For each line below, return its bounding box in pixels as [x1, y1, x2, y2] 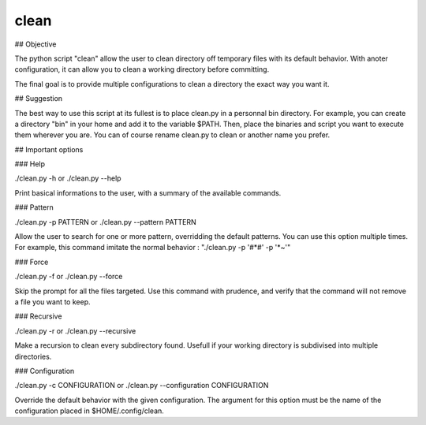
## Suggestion [14, 94, 63, 103]
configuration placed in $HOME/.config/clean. [14, 406, 165, 416]
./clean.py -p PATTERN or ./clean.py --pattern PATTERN [14, 217, 196, 226]
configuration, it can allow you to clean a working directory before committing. [14, 65, 270, 74]
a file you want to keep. [14, 296, 91, 307]
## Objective [14, 39, 57, 49]
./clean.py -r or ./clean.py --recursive [14, 326, 136, 335]
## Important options [14, 144, 84, 154]
